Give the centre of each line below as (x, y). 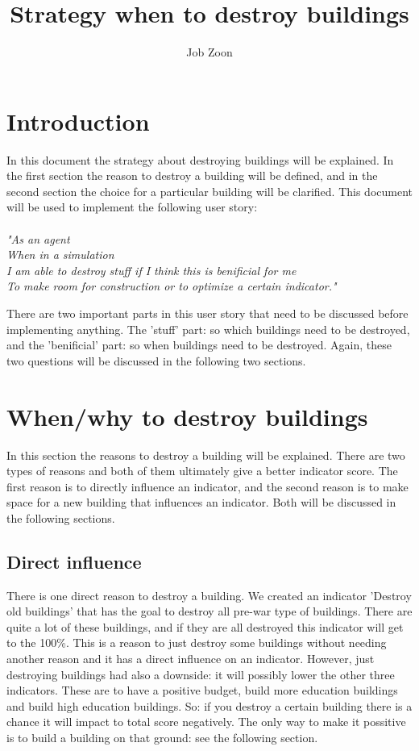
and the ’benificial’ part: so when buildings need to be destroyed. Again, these (199, 345)
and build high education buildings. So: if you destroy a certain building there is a (209, 705)
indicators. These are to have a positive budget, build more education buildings (202, 690)
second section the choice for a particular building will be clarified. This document (210, 191)
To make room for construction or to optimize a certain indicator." (172, 286)
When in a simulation (60, 255)
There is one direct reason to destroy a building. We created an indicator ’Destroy (209, 595)
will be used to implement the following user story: (132, 207)
